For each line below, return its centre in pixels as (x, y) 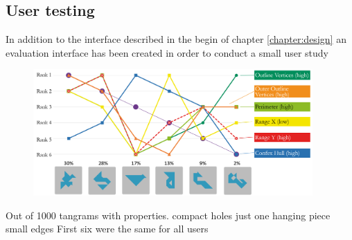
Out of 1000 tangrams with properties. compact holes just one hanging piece (168, 215)
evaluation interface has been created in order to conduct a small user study (167, 52)
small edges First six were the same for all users (107, 229)
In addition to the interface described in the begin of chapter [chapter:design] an (176, 39)
